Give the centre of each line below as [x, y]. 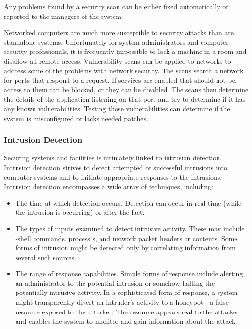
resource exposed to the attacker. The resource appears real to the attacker [127, 311]
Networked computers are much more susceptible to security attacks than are [119, 32]
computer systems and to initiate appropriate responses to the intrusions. [113, 177]
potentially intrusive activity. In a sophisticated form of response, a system [126, 292]
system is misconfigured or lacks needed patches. [76, 118]
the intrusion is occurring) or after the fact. [80, 212]
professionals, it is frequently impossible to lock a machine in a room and [138, 51]
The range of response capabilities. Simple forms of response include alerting [129, 273]
